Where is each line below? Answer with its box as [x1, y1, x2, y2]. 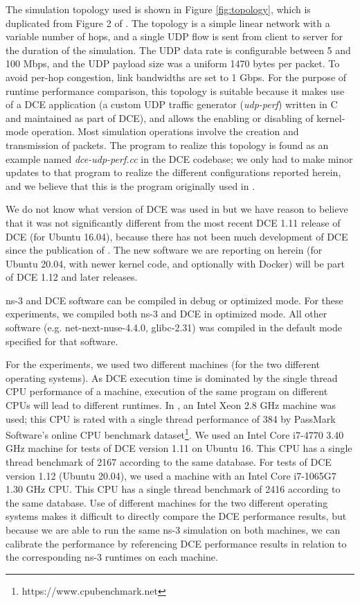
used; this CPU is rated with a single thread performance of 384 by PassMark [6, 411, 336, 426]
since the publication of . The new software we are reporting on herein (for [6, 243, 323, 257]
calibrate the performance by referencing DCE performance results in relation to [6, 536, 347, 550]
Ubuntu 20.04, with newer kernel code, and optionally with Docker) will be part [6, 256, 345, 270]
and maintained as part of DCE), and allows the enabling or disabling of [6, 110, 314, 125]
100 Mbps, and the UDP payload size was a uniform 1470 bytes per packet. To [6, 56, 340, 71]
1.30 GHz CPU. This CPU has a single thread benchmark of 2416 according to [6, 482, 341, 496]
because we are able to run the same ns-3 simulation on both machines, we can [6, 523, 341, 537]
